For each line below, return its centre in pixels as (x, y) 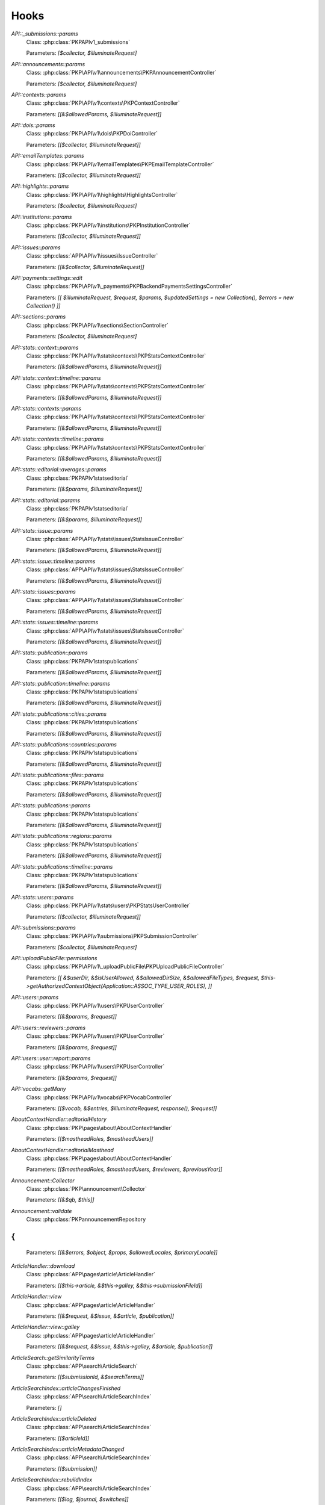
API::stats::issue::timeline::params (53, 561)
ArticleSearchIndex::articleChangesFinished (66, 1388)
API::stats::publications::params (51, 805)
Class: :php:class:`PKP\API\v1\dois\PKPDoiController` (92, 134)
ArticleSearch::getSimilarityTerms (53, 1358)
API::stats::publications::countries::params (64, 744)
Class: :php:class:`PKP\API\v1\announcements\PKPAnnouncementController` (121, 73)
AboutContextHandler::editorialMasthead (63, 1150)
